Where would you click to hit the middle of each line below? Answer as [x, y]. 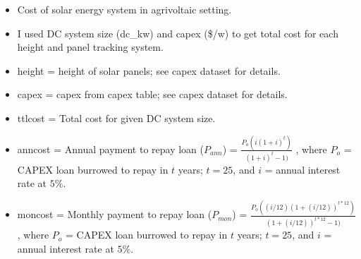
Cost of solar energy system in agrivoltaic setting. [124, 9]
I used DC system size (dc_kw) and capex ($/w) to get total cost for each [178, 33]
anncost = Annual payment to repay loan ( [110, 149]
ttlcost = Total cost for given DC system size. [116, 118]
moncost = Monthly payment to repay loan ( [115, 214]
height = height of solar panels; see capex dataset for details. [149, 70]
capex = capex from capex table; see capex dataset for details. [152, 94]
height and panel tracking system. [90, 47]
